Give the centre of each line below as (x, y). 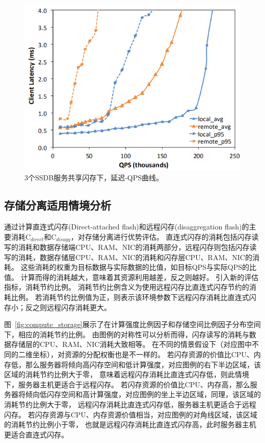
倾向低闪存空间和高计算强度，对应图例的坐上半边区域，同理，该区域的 (143, 394)
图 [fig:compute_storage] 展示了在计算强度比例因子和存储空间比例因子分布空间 (132, 324)
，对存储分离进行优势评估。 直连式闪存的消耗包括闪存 (161, 236)
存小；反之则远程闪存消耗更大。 (58, 307)
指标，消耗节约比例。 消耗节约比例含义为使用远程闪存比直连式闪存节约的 (127, 287)
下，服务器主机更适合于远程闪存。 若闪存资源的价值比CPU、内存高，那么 (127, 384)
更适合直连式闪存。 (36, 434)
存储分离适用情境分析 (58, 205)
